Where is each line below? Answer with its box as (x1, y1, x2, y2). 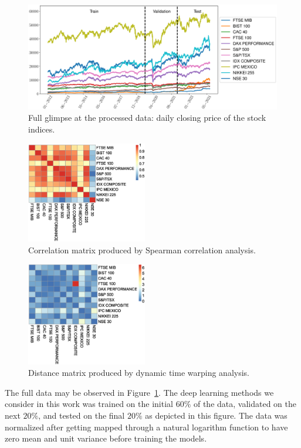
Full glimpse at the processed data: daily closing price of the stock (28, 111, 266, 124)
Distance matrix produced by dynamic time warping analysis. (28, 366, 250, 379)
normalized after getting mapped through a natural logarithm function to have (5, 420, 288, 433)
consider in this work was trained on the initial (5, 398, 173, 410)
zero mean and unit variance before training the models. (5, 432, 207, 444)
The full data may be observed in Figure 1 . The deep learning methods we (5, 386, 274, 398)
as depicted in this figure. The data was (145, 409, 288, 421)
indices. (28, 123, 55, 135)
